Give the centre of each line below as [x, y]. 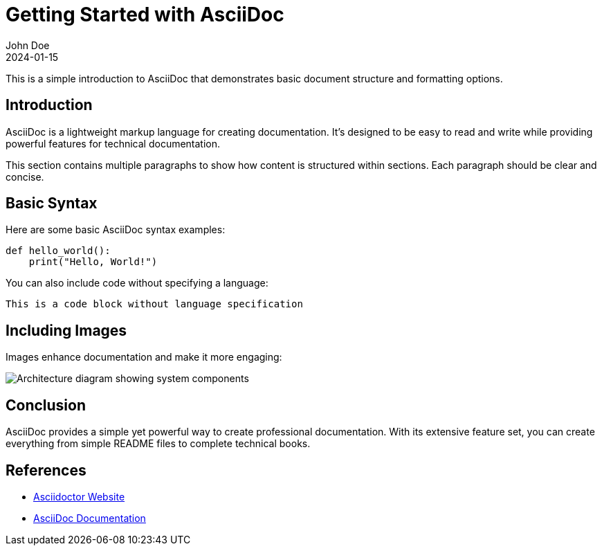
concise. [25, 177]
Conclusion [46, 405]
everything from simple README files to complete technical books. [158, 444]
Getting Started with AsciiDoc [145, 15]
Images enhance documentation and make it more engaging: [144, 357]
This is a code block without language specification [154, 304]
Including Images [66, 330]
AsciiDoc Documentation [90, 518]
